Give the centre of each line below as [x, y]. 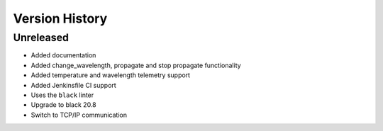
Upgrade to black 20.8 [63, 105]
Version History [60, 18]
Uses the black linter [62, 95]
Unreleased [41, 38]
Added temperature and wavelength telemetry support [111, 75]
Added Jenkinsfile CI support [73, 85]
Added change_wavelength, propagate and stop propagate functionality [136, 65]
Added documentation [63, 55]
